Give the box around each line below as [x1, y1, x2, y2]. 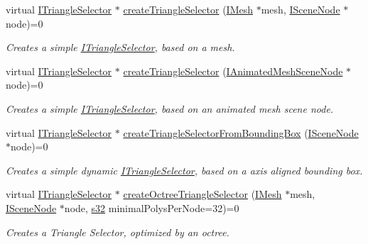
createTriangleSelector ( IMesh [123, 2, 254, 16]
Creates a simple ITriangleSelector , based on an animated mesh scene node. [6, 101, 334, 116]
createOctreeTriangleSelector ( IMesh [123, 187, 282, 201]
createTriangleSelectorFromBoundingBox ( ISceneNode [123, 125, 359, 140]
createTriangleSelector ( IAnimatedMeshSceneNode [123, 63, 343, 78]
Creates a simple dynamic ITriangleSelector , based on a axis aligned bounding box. [6, 162, 363, 177]
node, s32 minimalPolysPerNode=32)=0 [64, 200, 239, 215]
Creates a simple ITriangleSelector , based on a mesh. [6, 40, 235, 55]
